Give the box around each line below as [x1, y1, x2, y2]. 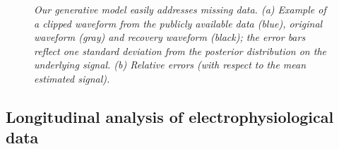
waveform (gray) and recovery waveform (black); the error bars [34, 30, 306, 44]
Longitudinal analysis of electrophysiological [6, 105, 334, 127]
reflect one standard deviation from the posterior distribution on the [34, 43, 326, 58]
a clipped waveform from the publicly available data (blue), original [34, 16, 323, 30]
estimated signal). [34, 71, 110, 85]
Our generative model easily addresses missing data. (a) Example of [34, 2, 326, 16]
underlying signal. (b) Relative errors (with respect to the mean [34, 57, 307, 72]
